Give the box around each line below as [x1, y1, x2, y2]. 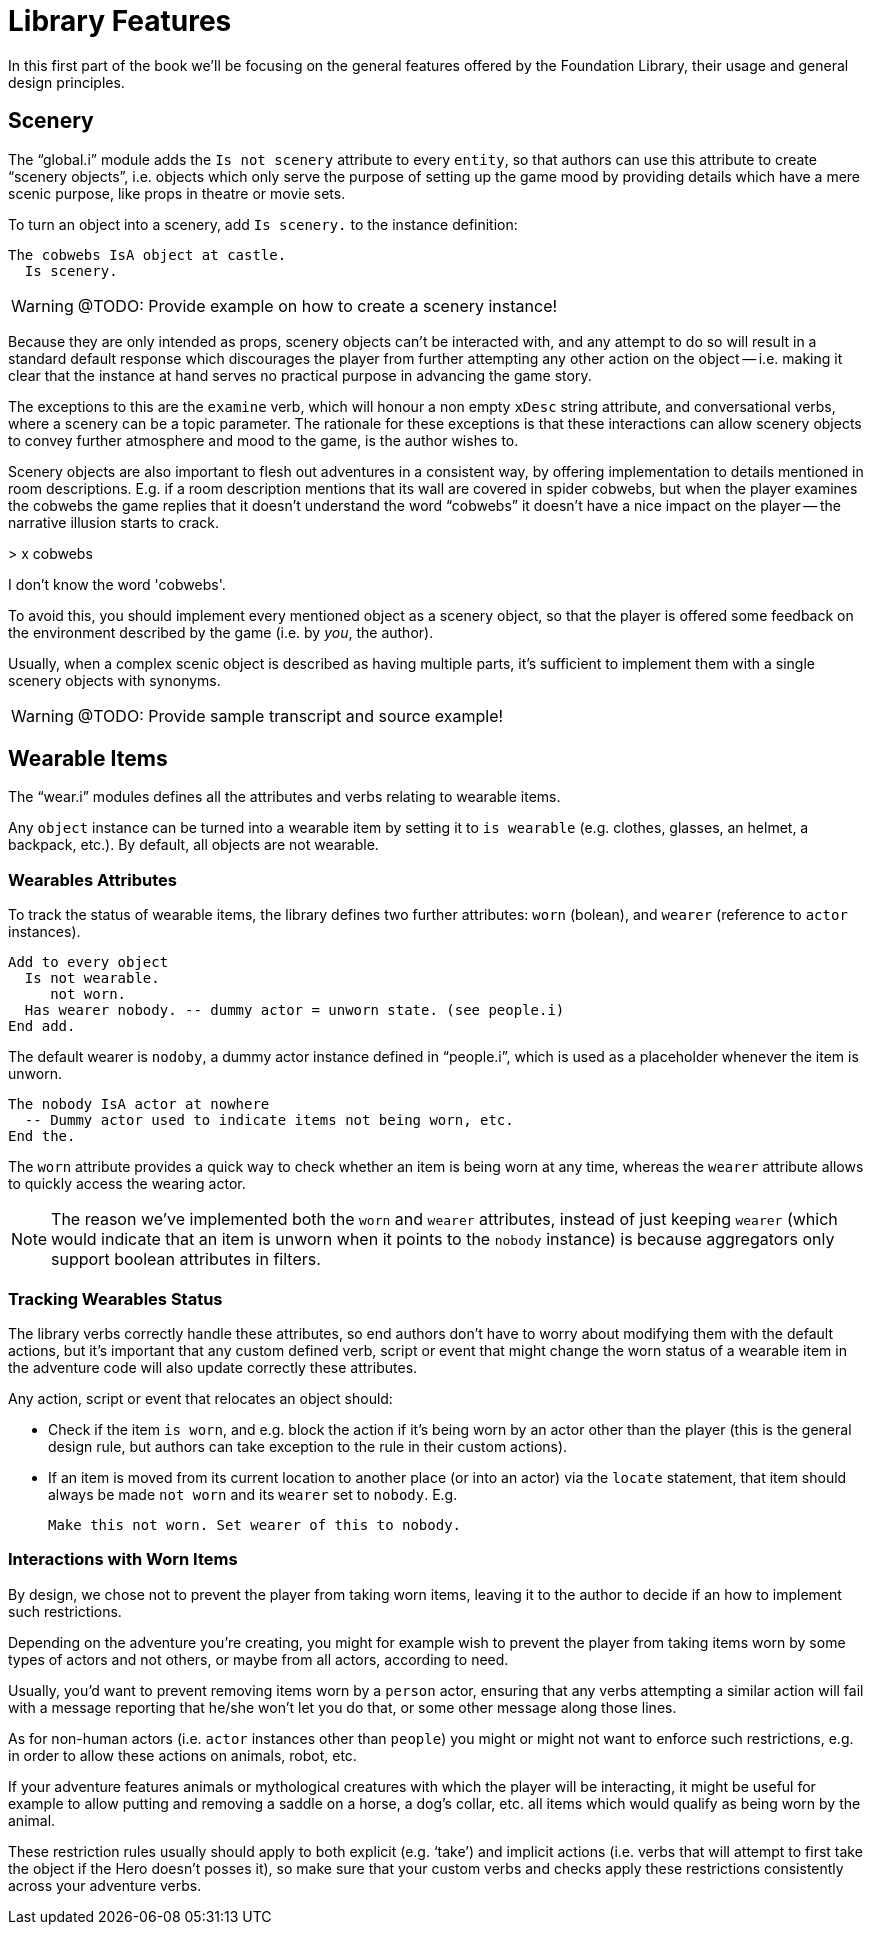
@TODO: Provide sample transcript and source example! [77, 705, 504, 726]
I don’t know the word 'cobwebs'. [8, 575, 226, 593]
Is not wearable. [24, 970, 160, 987]
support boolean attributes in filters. [51, 1249, 321, 1270]
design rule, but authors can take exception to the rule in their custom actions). [48, 1437, 568, 1455]
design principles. [8, 73, 125, 91]
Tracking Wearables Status [8, 1288, 223, 1309]
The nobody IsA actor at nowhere [8, 1096, 270, 1113]
